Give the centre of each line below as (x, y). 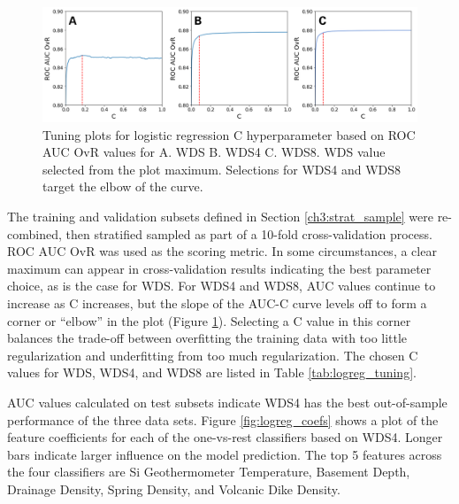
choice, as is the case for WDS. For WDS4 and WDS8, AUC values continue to (222, 286)
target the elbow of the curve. (123, 186)
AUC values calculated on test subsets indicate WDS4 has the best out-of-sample (227, 402)
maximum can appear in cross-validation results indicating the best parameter (219, 268)
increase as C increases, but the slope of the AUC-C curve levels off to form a (217, 302)
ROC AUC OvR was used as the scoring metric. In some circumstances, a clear (222, 251)
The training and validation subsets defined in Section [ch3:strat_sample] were (220, 216)
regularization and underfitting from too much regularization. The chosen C (213, 355)
